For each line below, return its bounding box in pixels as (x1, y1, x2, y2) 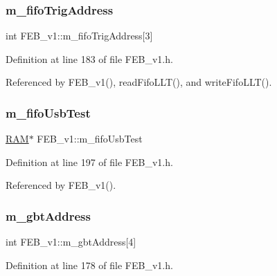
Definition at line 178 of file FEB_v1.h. (6, 257, 173, 272)
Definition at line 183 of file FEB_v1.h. (6, 51, 173, 66)
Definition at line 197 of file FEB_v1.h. (6, 154, 173, 169)
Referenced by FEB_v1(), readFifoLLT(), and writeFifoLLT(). (6, 75, 272, 89)
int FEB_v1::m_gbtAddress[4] (6, 234, 136, 249)
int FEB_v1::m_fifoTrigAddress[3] (6, 28, 153, 43)
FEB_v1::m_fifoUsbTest (37, 131, 143, 146)
